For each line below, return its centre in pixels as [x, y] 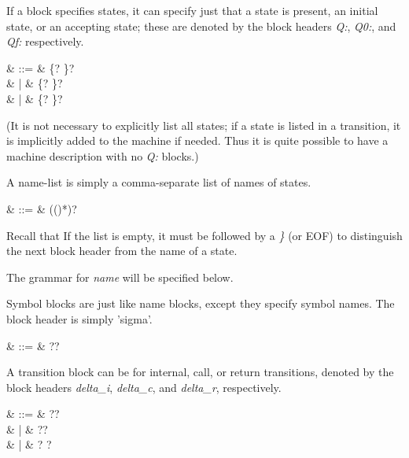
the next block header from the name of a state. [122, 251]
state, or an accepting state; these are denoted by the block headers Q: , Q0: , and [201, 26]
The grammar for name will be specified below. [120, 277]
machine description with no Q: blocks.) [103, 155]
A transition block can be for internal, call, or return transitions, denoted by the [200, 372]
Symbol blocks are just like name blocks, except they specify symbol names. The [201, 303]
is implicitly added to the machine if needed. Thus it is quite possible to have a [197, 140]
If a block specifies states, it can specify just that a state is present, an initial [192, 10]
